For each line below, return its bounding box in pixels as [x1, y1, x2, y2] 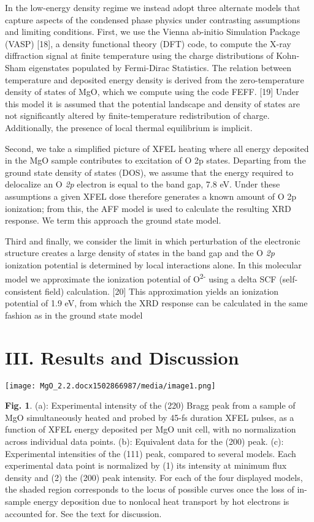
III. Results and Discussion [5, 344, 239, 369]
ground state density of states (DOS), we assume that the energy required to [5, 165, 294, 178]
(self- [279, 273, 298, 286]
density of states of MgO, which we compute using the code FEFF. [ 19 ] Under [5, 85, 299, 98]
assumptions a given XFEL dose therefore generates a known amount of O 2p [5, 189, 297, 202]
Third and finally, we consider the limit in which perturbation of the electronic [5, 234, 301, 247]
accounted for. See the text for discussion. [5, 507, 162, 520]
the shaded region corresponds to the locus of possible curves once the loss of [5, 483, 294, 496]
